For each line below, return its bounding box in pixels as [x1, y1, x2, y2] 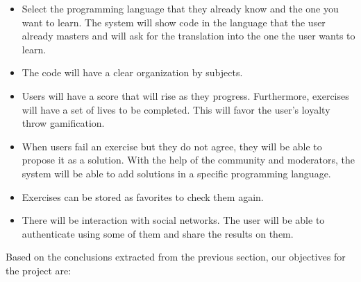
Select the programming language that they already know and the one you [22, 1, 339, 15]
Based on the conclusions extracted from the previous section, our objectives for [6, 249, 346, 264]
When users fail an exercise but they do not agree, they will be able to [22, 139, 322, 153]
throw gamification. [22, 116, 105, 130]
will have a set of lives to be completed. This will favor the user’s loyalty [22, 102, 330, 116]
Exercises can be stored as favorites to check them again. [22, 189, 264, 204]
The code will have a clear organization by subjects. [22, 65, 243, 80]
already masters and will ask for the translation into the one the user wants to [22, 28, 355, 43]
